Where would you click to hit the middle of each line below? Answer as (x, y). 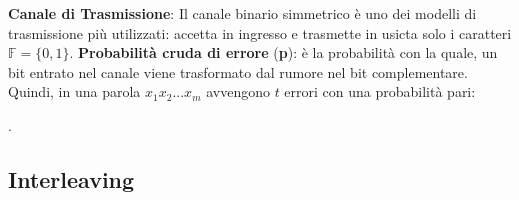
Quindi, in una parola (74, 91)
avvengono (238, 91)
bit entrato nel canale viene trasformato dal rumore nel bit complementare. (238, 71)
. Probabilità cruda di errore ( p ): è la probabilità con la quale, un (283, 52)
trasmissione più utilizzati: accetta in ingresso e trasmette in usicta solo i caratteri (260, 32)
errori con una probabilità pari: (380, 91)
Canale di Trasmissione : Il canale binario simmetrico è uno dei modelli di (242, 13)
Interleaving (71, 178)
